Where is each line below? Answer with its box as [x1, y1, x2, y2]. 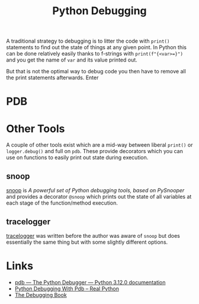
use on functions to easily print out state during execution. [6, 154, 149, 161]
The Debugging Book [14, 291, 67, 298]
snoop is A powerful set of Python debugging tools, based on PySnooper [6, 187, 185, 194]
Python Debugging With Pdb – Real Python [14, 285, 120, 292]
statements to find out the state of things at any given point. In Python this [6, 44, 187, 51]
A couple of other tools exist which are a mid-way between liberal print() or [6, 141, 193, 148]
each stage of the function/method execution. [6, 199, 118, 206]
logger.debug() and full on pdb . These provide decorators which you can [6, 148, 184, 155]
